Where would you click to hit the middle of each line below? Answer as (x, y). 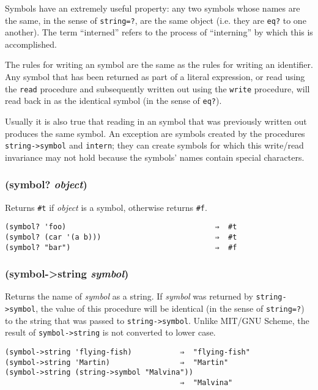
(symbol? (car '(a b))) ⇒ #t (121, 237)
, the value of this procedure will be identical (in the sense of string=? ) (170, 308)
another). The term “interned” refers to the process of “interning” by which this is (159, 32)
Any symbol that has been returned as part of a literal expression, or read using (155, 77)
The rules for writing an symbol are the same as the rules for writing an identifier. (159, 64)
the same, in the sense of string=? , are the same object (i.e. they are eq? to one (156, 20)
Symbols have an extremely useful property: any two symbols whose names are (153, 8)
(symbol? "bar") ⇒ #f (121, 247)
